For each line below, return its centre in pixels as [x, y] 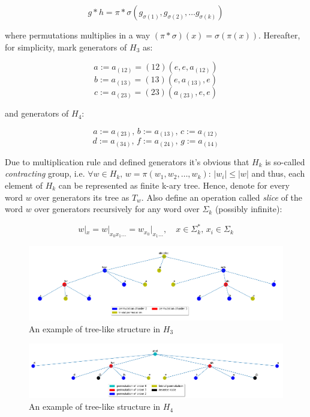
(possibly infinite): [249, 209]
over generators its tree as [82, 197]
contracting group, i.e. [45, 173]
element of [24, 185]
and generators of [37, 113]
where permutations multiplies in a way [78, 35]
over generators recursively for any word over [117, 209]
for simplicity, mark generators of [66, 47]
